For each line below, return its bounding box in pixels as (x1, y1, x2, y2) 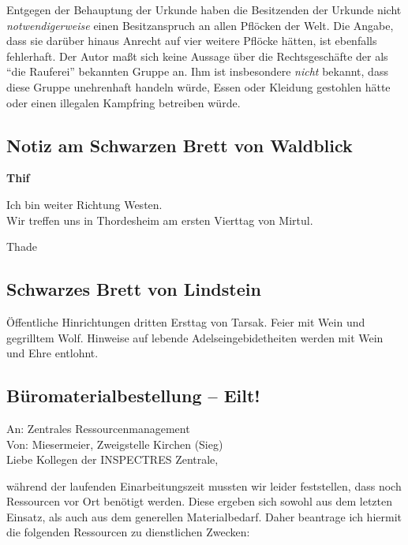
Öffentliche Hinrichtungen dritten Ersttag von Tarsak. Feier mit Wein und (6, 313, 365, 330)
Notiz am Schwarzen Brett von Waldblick (6, 133, 353, 157)
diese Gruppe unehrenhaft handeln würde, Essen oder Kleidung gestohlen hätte (6, 78, 391, 95)
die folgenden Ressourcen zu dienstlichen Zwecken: (6, 524, 250, 540)
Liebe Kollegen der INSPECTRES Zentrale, (6, 451, 219, 468)
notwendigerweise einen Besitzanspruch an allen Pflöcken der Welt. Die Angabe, (6, 17, 394, 33)
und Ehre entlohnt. (6, 345, 99, 361)
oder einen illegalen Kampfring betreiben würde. (6, 94, 241, 110)
